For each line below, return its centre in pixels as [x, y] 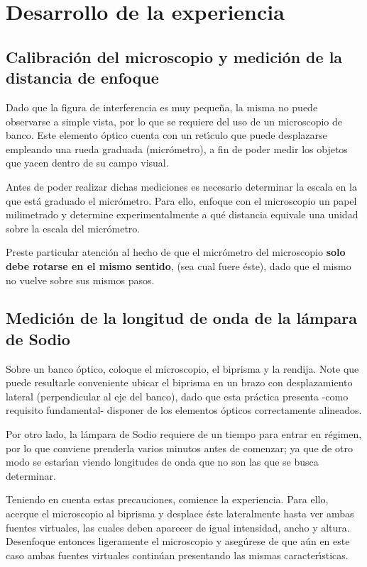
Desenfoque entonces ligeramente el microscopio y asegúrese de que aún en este [178, 541]
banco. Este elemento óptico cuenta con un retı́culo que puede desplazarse [166, 135]
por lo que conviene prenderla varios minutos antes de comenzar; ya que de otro [179, 448]
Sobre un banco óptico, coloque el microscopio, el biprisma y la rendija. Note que [182, 368]
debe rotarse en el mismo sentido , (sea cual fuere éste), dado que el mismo [179, 265]
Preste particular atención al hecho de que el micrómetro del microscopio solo [176, 252]
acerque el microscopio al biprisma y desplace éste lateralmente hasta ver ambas [180, 513]
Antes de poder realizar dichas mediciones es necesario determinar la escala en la [181, 186]
